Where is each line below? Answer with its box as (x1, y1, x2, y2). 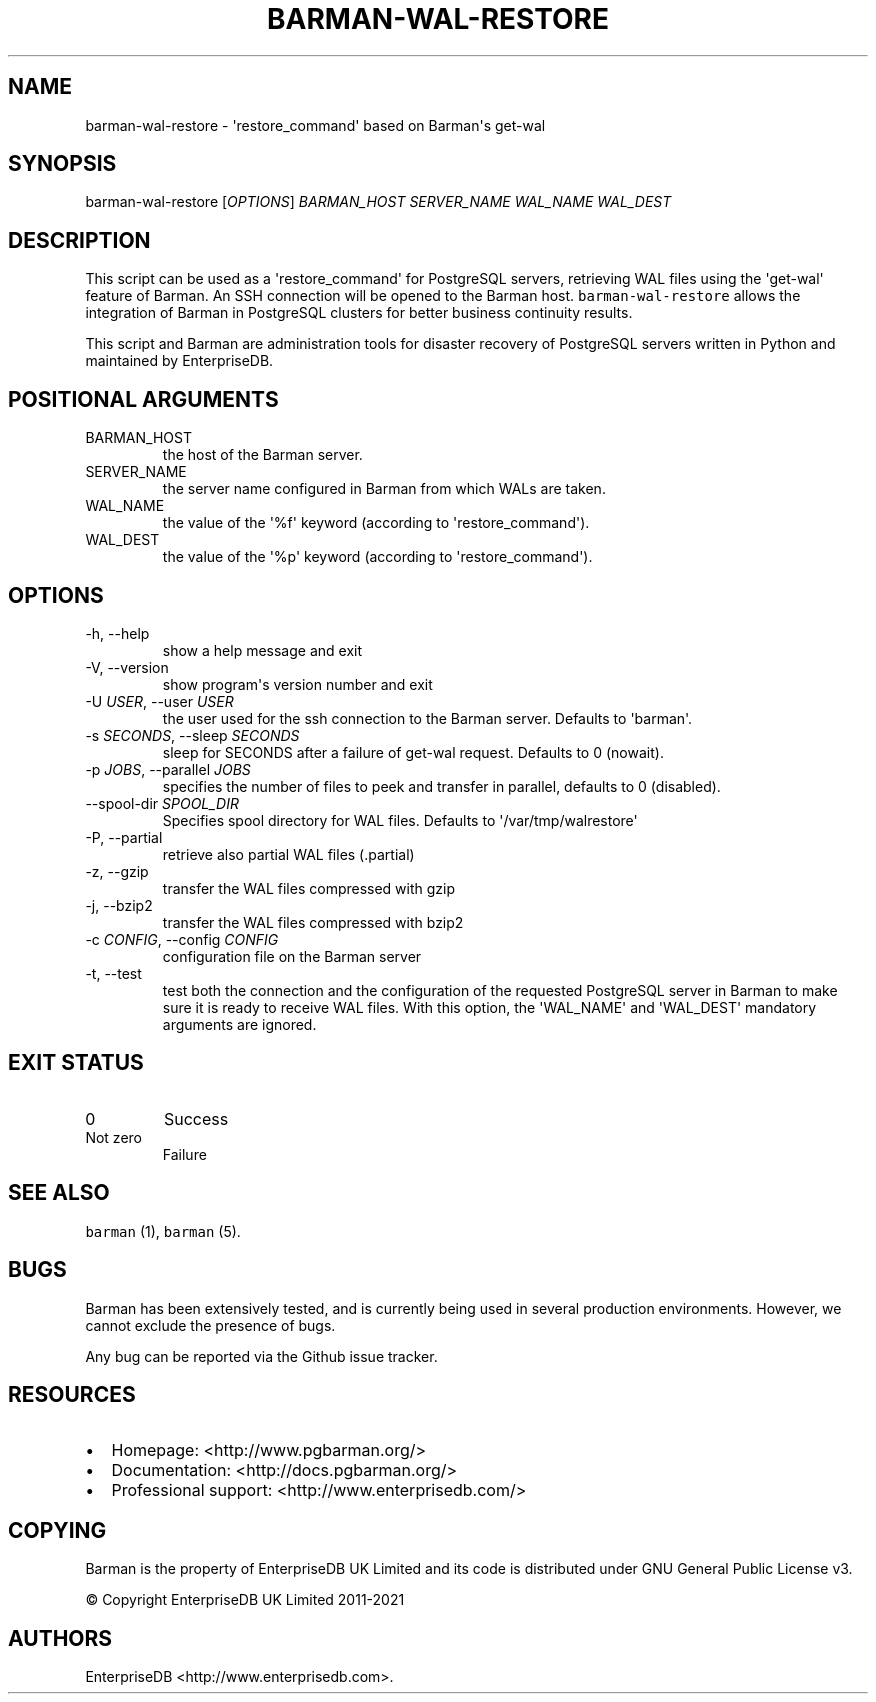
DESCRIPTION (8, 227, 151, 253)
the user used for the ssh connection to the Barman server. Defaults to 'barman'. (162, 709, 693, 727)
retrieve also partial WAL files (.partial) (162, 845, 415, 863)
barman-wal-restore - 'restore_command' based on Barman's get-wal (85, 116, 546, 134)
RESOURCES (8, 1381, 136, 1407)
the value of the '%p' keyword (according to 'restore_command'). (162, 548, 593, 566)
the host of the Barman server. (162, 446, 363, 464)
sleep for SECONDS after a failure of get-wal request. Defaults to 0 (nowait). (162, 743, 664, 761)
